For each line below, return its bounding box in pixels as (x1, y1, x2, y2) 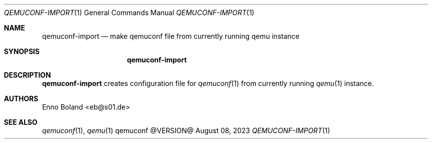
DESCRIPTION (4, 71, 51, 79)
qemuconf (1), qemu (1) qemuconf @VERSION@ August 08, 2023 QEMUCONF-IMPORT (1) (42, 126, 330, 135)
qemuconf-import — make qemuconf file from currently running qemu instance (42, 32, 300, 40)
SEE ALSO (4, 118, 37, 126)
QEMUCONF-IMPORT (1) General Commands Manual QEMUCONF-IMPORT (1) (4, 8, 254, 17)
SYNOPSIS (4, 47, 40, 56)
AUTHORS (4, 94, 38, 103)
